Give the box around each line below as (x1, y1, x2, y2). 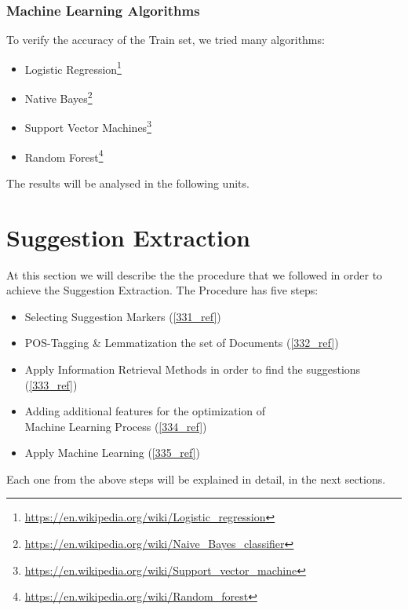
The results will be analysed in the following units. (6, 174, 250, 191)
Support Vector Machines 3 (24, 117, 151, 135)
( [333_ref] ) (24, 376, 78, 393)
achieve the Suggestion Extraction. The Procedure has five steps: (6, 282, 319, 298)
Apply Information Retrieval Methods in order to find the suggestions (24, 360, 361, 377)
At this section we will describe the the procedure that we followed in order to (6, 266, 383, 283)
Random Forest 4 (24, 146, 104, 165)
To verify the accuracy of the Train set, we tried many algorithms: (6, 31, 325, 48)
